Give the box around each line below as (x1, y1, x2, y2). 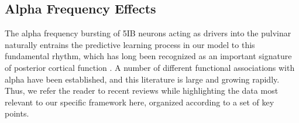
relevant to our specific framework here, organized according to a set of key (5, 95, 274, 108)
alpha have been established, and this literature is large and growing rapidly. (5, 73, 280, 85)
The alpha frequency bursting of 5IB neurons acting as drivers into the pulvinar (5, 27, 291, 39)
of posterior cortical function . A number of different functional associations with (5, 61, 295, 73)
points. (5, 107, 29, 119)
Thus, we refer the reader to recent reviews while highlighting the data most (5, 84, 279, 97)
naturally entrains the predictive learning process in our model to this (5, 38, 255, 50)
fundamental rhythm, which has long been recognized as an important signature (5, 50, 292, 62)
